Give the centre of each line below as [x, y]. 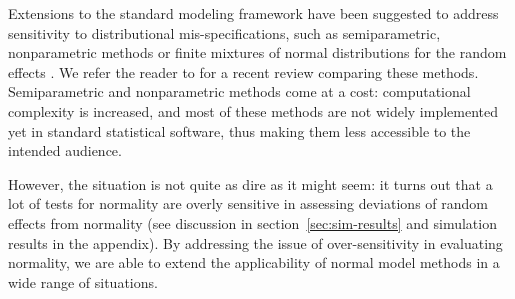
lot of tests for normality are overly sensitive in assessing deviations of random [248, 203]
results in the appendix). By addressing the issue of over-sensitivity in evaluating [255, 242]
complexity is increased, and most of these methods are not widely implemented [253, 110]
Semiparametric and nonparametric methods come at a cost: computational [239, 91]
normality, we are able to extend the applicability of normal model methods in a [254, 262]
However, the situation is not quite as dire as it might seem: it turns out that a [250, 183]
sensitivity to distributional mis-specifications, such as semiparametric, [224, 32]
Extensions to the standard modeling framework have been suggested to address [253, 13]
